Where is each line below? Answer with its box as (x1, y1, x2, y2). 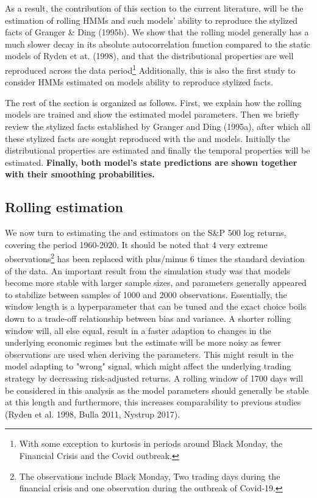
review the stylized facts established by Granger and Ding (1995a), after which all (5, 120, 311, 132)
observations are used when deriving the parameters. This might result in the (5, 347, 294, 360)
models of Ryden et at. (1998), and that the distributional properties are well (5, 49, 294, 62)
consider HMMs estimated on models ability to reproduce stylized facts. (5, 76, 274, 88)
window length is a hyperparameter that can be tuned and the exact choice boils (5, 300, 307, 313)
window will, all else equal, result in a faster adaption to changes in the (5, 324, 271, 336)
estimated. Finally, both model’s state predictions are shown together (5, 155, 297, 168)
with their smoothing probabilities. (5, 168, 155, 180)
